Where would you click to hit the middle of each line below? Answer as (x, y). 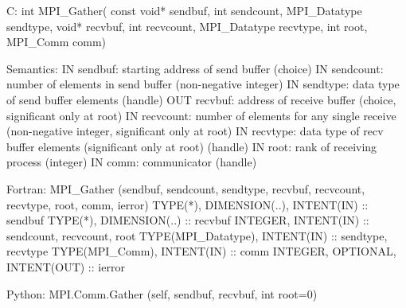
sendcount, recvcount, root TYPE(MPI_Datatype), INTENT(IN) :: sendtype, (197, 235)
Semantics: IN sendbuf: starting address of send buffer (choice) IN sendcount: (195, 68)
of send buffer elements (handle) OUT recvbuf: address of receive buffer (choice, (201, 99)
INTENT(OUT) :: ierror (66, 266)
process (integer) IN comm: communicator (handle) (132, 162)
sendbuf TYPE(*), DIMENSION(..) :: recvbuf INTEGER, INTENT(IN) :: (188, 220)
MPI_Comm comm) (57, 42)
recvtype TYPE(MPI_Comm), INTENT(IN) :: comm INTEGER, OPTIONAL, (201, 251)
